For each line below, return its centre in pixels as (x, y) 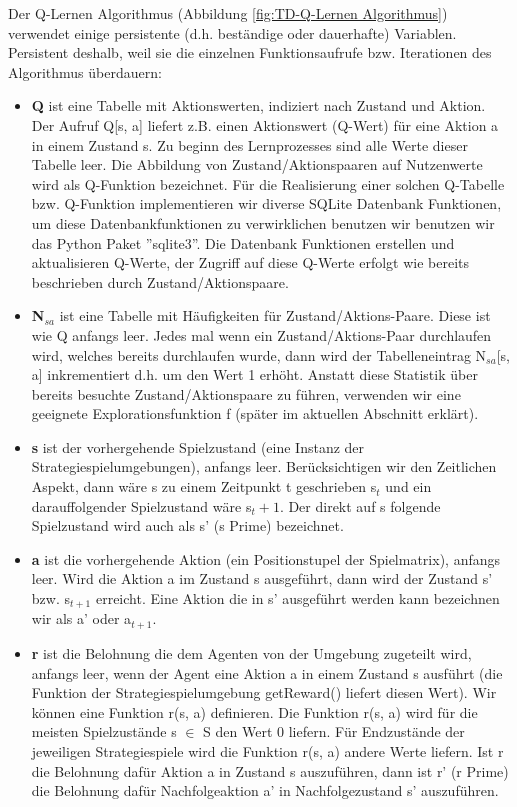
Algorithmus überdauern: (85, 71)
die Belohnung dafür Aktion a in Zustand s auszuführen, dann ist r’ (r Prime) (270, 770)
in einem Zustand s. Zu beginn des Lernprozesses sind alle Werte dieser (249, 144)
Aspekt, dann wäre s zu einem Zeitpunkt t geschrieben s (204, 486)
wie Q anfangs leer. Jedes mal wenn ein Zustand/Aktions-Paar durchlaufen (261, 334)
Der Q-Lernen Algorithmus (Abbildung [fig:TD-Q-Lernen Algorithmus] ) (228, 13)
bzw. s (50, 598)
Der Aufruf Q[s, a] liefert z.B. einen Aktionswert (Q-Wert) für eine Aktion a (265, 124)
